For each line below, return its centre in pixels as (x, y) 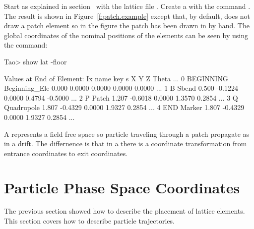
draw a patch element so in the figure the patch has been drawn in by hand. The (127, 26)
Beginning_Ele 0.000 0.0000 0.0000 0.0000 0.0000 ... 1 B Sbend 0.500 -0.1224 (121, 88)
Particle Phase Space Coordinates (122, 187)
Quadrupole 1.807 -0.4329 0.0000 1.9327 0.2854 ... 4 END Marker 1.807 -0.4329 (124, 107)
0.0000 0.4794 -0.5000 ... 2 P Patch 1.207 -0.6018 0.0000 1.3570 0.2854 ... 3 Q (121, 97)
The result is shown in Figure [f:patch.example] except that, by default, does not (127, 16)
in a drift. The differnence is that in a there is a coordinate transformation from (126, 143)
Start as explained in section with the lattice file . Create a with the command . (127, 6)
